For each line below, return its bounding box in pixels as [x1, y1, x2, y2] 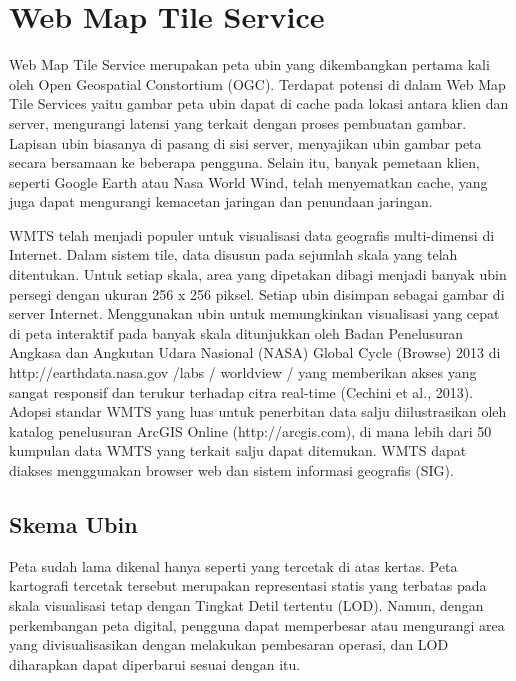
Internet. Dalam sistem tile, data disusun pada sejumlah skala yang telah [9, 244, 458, 265]
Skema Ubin [9, 508, 138, 539]
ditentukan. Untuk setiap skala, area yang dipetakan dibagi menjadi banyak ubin [9, 264, 507, 285]
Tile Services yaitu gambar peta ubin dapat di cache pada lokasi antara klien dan [9, 93, 509, 114]
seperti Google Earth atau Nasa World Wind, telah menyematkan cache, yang [9, 171, 488, 192]
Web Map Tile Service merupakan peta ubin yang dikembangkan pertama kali [9, 54, 490, 75]
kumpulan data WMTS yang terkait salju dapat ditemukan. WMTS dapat [9, 440, 467, 461]
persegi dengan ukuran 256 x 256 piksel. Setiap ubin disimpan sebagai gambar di [9, 283, 505, 304]
